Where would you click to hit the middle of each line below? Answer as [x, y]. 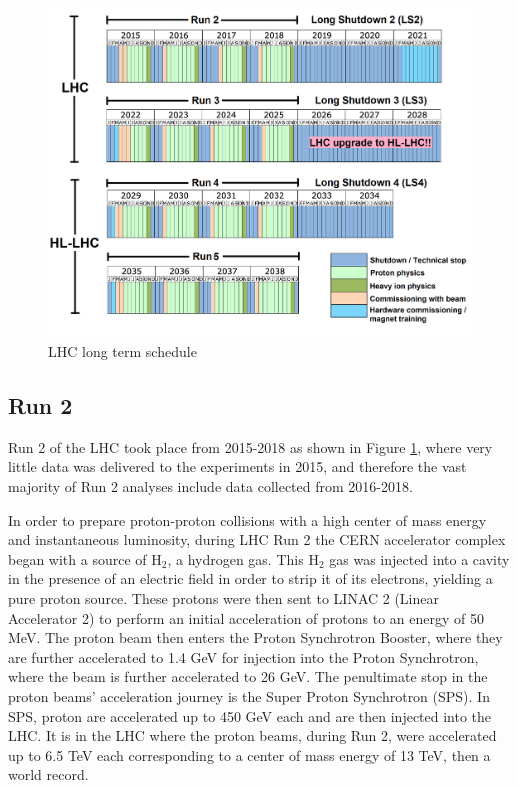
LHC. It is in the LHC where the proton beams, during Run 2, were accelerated [252, 735]
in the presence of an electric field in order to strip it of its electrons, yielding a [250, 578]
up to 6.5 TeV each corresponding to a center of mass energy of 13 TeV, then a [249, 754]
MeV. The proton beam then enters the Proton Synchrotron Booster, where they [255, 637]
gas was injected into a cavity [419, 558]
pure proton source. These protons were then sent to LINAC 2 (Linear [224, 598]
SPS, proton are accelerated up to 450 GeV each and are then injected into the [250, 715]
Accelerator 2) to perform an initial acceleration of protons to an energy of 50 [246, 617]
